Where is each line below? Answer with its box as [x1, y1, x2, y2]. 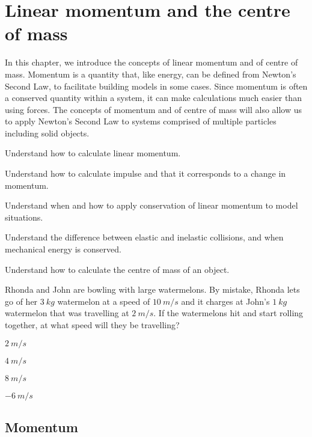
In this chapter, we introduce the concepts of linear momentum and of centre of [5, 56, 298, 69]
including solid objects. [5, 126, 90, 139]
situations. [5, 210, 43, 223]
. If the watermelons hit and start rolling [153, 307, 304, 319]
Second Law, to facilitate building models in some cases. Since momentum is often [5, 79, 308, 92]
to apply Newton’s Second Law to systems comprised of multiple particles [5, 115, 277, 127]
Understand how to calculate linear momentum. [5, 147, 181, 159]
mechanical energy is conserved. [5, 243, 121, 255]
